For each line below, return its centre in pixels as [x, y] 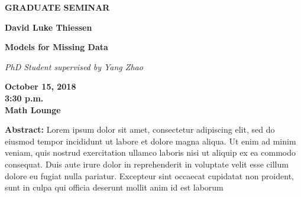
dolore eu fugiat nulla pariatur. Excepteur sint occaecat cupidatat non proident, [149, 175]
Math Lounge [33, 109]
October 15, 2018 [41, 86]
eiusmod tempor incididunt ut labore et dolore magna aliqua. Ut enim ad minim [150, 141]
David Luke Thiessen [48, 27]
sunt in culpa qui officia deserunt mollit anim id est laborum [114, 187]
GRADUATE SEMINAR [57, 7]
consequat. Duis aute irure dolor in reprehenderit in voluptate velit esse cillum [147, 164]
